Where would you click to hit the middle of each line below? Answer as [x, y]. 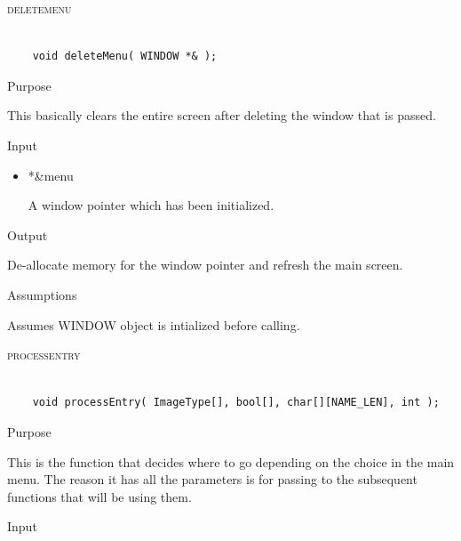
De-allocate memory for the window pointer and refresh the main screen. [205, 265]
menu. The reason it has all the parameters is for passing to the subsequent [212, 479]
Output [28, 234]
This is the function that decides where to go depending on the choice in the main [231, 461]
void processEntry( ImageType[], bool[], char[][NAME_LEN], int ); [236, 403]
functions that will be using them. [99, 496]
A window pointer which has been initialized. [151, 205]
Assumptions [42, 294]
